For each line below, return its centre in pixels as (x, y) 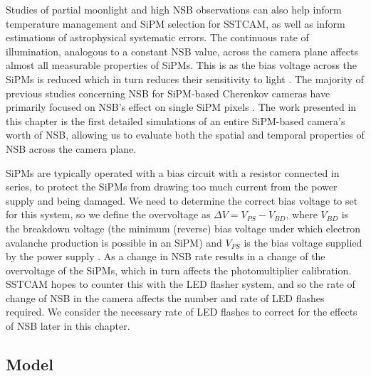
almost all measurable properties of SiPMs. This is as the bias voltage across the (182, 65)
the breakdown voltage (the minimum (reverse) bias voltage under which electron (183, 228)
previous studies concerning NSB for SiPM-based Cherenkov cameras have (168, 93)
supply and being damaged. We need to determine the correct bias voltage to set (182, 200)
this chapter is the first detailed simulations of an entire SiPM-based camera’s (176, 120)
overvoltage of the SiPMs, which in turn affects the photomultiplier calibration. (179, 270)
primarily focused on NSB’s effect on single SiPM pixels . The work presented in (181, 107)
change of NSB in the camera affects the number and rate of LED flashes (165, 297)
